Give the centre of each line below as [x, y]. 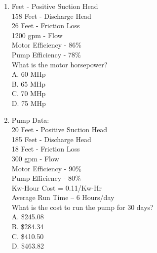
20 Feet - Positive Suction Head [59, 129]
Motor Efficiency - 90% [46, 168]
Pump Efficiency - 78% [46, 54]
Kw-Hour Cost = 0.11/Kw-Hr [57, 187]
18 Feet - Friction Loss [46, 149]
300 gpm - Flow [35, 158]
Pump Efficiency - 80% [46, 178]
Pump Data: [30, 120]
